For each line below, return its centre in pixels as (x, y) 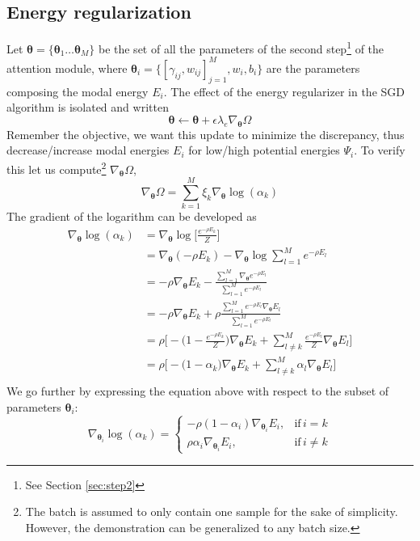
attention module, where (67, 68)
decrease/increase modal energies (88, 150)
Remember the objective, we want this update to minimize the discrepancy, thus (206, 134)
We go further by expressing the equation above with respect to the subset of (198, 391)
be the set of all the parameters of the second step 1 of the (241, 47)
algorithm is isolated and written (88, 107)
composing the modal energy (78, 91)
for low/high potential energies (264, 150)
